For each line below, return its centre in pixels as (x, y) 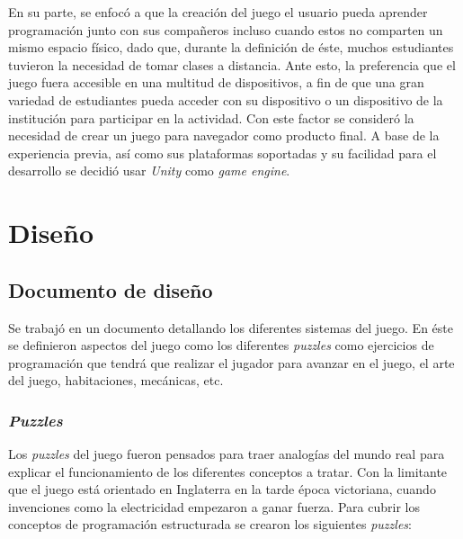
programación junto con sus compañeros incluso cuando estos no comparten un (226, 29)
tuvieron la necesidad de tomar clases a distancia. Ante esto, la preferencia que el (232, 64)
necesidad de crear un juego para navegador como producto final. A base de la (224, 135)
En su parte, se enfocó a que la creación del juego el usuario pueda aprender (218, 12)
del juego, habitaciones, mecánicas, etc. (116, 380)
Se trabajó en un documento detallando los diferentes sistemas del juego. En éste (231, 327)
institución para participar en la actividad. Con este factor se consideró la (211, 117)
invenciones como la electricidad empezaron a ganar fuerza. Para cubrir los (214, 506)
